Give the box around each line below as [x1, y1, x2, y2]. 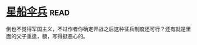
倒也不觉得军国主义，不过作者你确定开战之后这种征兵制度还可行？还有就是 [6, 25, 186, 32]
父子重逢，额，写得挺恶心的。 [16, 32, 89, 39]
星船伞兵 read [6, 5, 70, 18]
